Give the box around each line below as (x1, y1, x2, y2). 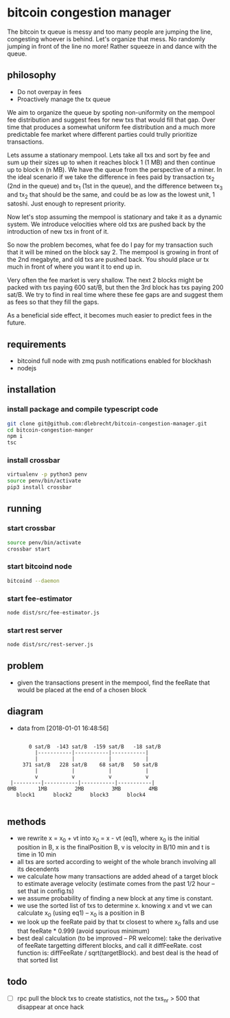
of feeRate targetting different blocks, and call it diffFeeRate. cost (16, 941, 203, 949)
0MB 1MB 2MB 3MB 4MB (7, 785, 158, 792)
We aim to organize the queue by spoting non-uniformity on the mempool (7, 108, 215, 116)
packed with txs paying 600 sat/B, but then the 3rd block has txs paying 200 (7, 283, 224, 291)
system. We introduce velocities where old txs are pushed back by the (7, 220, 206, 228)
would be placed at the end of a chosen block (16, 685, 147, 694)
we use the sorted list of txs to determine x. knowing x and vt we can (16, 902, 213, 910)
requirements (7, 338, 67, 350)
